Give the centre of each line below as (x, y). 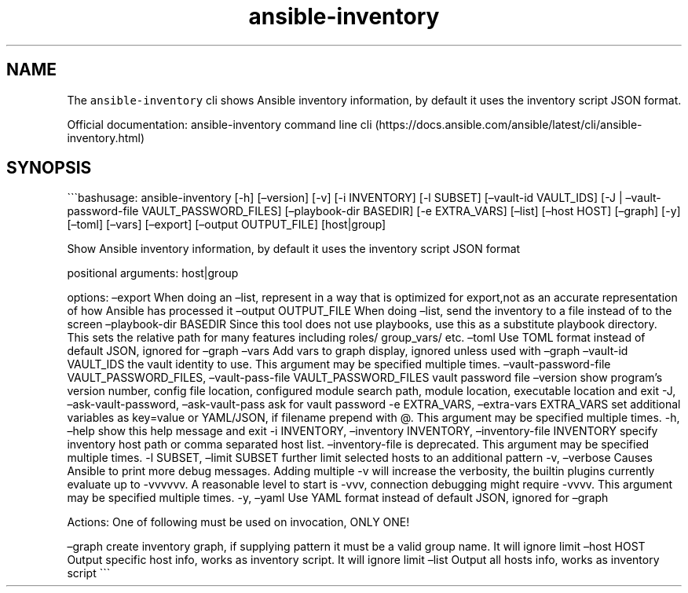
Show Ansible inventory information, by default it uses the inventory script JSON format (294, 249)
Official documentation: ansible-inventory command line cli (220, 124)
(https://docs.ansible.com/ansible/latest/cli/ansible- (509, 124)
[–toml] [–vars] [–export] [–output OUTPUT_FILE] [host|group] (227, 225)
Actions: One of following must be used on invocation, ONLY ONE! (238, 522)
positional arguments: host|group (153, 273)
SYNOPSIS (49, 168)
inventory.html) (106, 137)
